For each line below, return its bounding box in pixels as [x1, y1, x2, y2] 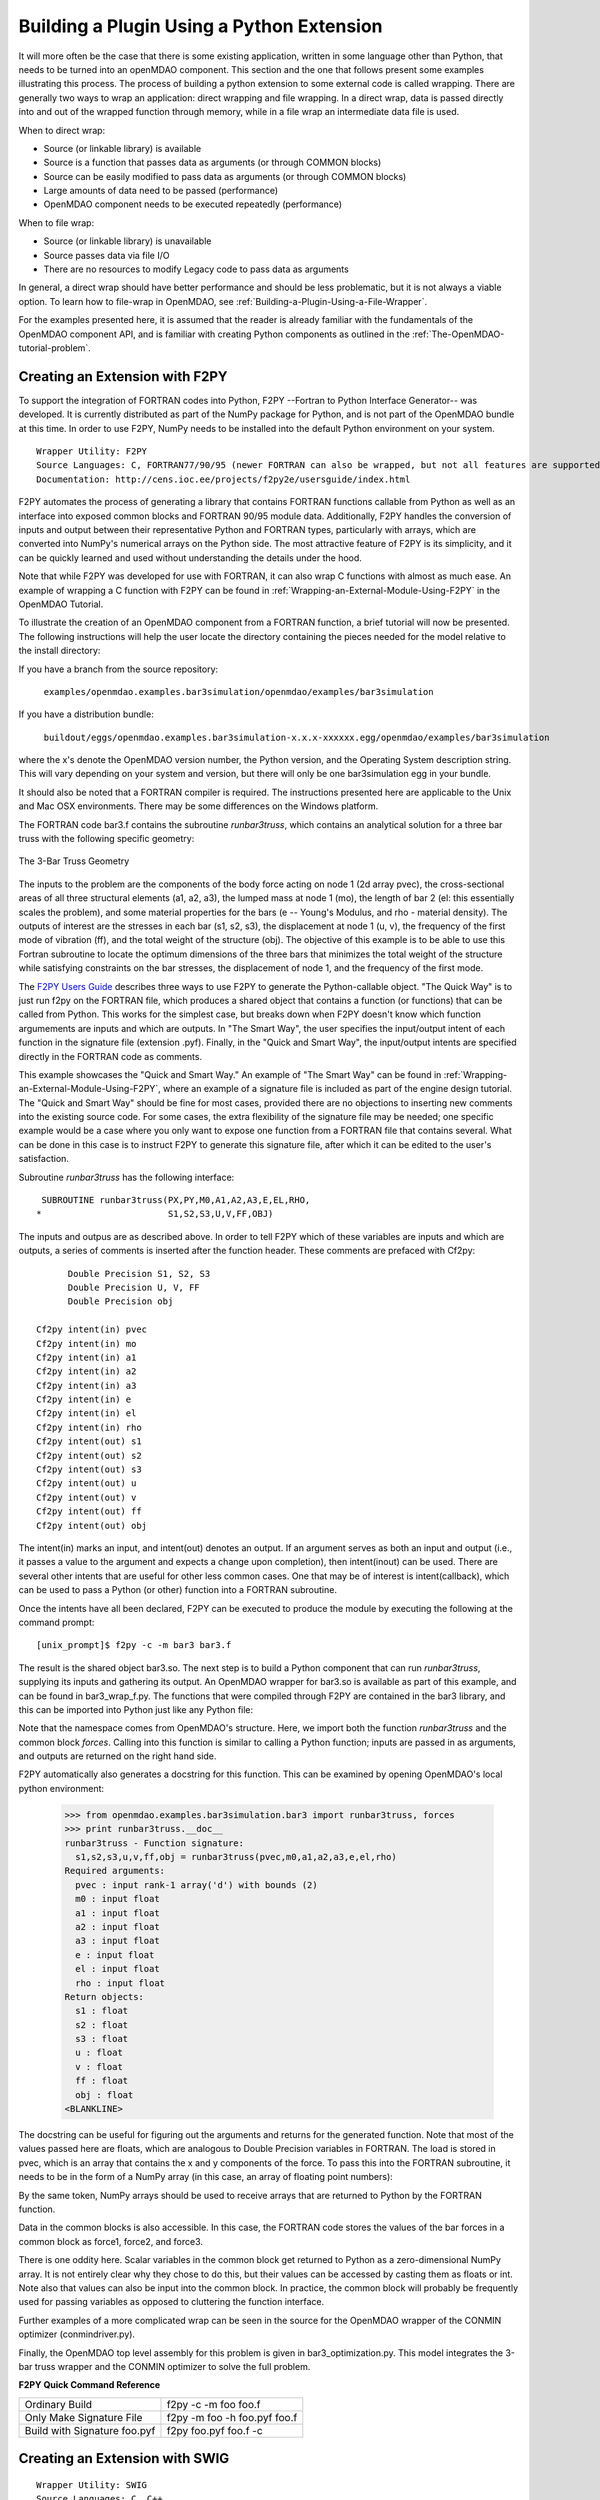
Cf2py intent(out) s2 [36, 1450, 142, 1461]
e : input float [75, 1949, 155, 1960]
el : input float [75, 1963, 160, 1975]
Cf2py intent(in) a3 [36, 1380, 137, 1391]
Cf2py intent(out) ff [36, 1506, 142, 1517]
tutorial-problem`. [18, 341, 92, 354]
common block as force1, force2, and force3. [18, 2235, 204, 2247]
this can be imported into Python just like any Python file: [18, 1703, 254, 1715]
